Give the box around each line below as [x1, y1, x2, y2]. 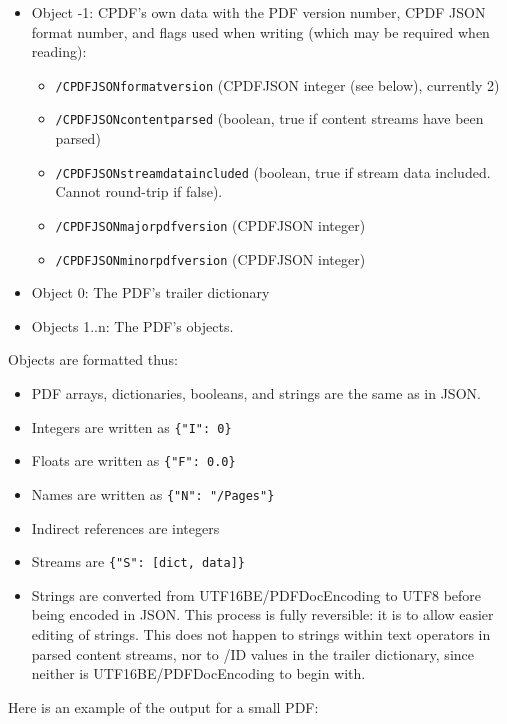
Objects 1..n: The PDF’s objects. [31, 315, 234, 336]
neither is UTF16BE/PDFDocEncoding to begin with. [31, 663, 366, 684]
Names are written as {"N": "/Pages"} [31, 483, 275, 504]
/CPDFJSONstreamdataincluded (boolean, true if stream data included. [55, 161, 491, 182]
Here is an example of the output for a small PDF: [8, 696, 319, 717]
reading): [31, 41, 87, 62]
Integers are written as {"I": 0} [31, 416, 232, 437]
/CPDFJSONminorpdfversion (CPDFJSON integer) [55, 248, 366, 269]
